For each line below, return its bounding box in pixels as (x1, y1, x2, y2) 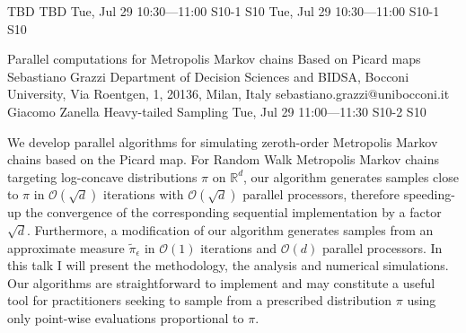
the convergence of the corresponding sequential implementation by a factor (25, 203, 442, 222)
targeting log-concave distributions (7, 167, 198, 186)
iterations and (200, 238, 277, 257)
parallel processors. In (321, 238, 443, 257)
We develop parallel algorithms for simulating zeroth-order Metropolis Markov (7, 132, 438, 151)
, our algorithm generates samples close (243, 167, 459, 186)
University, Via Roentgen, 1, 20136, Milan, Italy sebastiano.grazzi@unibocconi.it (7, 84, 450, 103)
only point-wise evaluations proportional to (7, 308, 244, 327)
